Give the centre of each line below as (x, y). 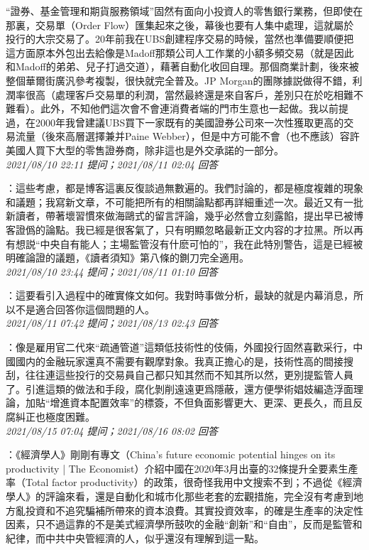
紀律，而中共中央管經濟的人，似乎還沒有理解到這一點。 (135, 538)
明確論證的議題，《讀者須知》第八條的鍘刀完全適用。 (127, 258)
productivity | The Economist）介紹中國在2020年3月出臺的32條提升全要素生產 (182, 468)
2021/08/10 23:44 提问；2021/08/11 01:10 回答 (112, 271)
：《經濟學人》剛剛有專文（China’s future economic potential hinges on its (171, 454)
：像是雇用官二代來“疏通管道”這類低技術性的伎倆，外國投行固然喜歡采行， (180, 347)
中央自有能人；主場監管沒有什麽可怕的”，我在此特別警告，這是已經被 (202, 243)
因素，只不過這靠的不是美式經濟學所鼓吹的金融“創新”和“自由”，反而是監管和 (184, 524)
